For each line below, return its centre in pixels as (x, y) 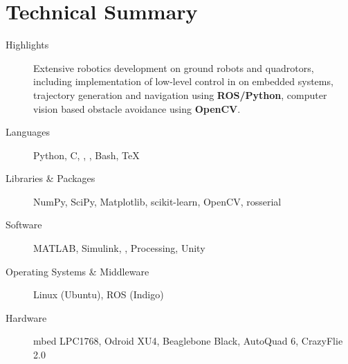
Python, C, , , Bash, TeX (86, 155)
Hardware (26, 317)
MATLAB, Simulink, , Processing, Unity (119, 248)
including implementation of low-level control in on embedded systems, (183, 81)
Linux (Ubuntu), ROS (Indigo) (99, 294)
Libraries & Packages (51, 178)
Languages (28, 132)
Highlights (27, 45)
